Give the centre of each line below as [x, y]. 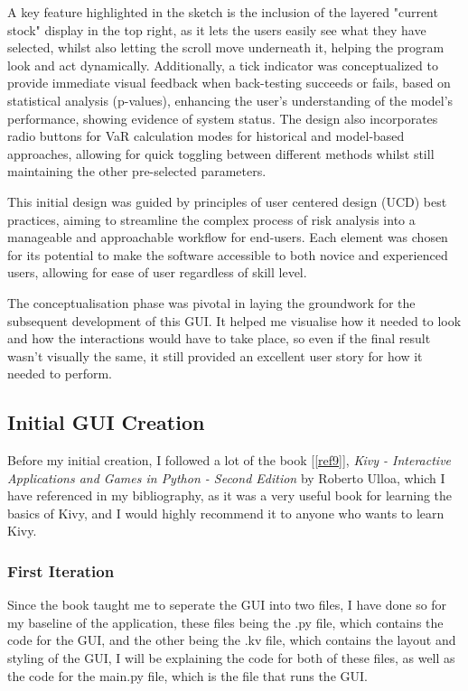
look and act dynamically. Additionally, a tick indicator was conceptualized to [223, 65]
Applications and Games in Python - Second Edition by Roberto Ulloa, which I [226, 477]
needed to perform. [60, 374]
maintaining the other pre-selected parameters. [137, 171]
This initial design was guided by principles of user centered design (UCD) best [227, 201]
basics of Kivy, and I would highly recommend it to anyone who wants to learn [226, 513]
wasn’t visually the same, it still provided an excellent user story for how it [215, 355]
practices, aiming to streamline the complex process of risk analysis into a [211, 219]
